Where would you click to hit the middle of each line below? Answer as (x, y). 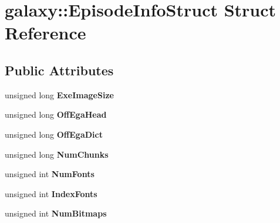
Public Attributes (59, 70)
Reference (45, 33)
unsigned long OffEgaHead (56, 114)
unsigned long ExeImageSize (59, 94)
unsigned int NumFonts (50, 174)
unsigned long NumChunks (57, 154)
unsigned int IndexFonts (51, 193)
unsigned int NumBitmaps (56, 213)
